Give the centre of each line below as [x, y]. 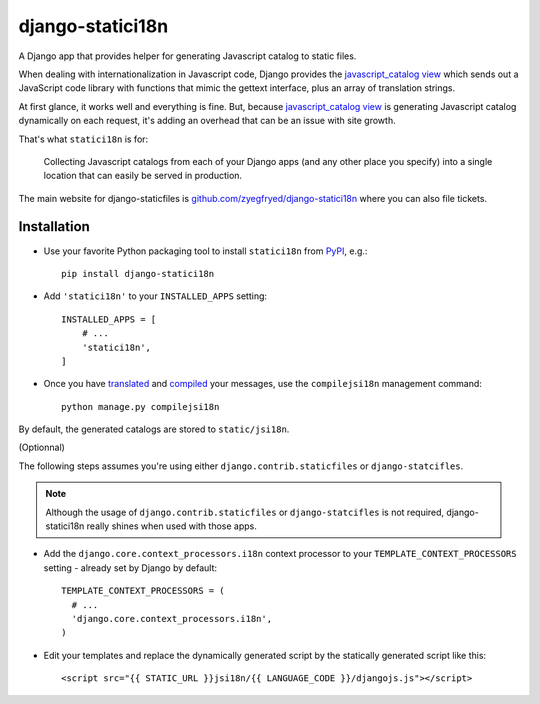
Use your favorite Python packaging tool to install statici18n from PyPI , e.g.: [205, 251]
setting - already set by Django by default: [130, 567]
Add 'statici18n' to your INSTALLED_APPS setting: [155, 296]
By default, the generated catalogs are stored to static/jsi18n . [154, 429]
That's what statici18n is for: [83, 139]
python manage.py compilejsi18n [140, 406]
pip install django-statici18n [138, 273]
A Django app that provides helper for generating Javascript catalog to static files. [187, 56]
